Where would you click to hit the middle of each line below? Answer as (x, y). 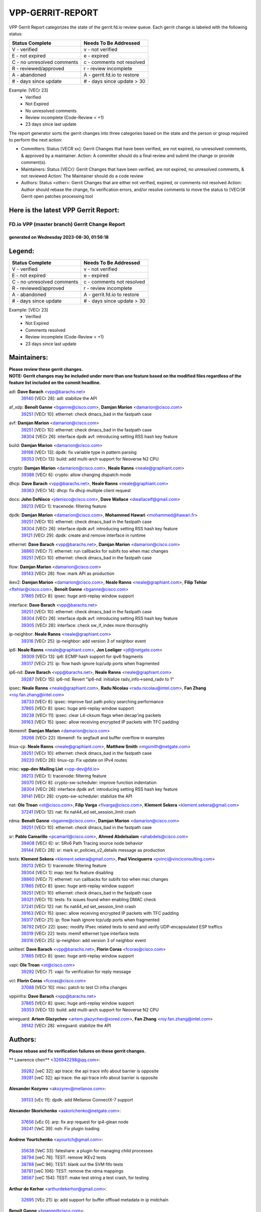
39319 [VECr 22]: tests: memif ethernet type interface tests (80, 934)
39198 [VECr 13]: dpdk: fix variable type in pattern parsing (79, 452)
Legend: (22, 251)
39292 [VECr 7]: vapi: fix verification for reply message (76, 972)
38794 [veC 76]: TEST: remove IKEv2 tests (64, 1157)
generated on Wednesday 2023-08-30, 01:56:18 (59, 237)
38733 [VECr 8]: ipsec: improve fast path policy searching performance (92, 702)
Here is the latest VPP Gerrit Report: (64, 210)
